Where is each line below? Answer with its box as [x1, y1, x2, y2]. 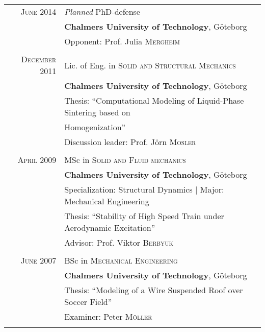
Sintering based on [64, 106, 130, 118]
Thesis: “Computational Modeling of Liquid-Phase [64, 94, 244, 106]
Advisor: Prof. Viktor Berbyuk [64, 236, 174, 248]
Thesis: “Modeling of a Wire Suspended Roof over [64, 284, 243, 296]
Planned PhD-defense [64, 6, 140, 17]
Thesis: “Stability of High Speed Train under [64, 210, 224, 222]
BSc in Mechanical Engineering [64, 254, 178, 266]
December [21, 53, 57, 65]
